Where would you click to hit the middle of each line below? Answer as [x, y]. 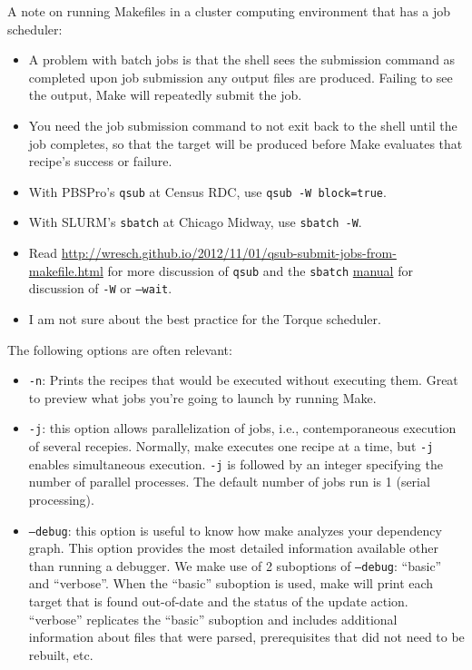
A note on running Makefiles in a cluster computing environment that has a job [229, 11]
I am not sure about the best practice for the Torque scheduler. [205, 318]
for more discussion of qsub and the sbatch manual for [260, 270]
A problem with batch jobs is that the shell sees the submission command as [242, 59]
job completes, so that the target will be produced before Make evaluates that [246, 143]
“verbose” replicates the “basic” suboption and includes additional [213, 619]
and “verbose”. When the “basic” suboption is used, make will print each [231, 583]
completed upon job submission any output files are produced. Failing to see [241, 77]
